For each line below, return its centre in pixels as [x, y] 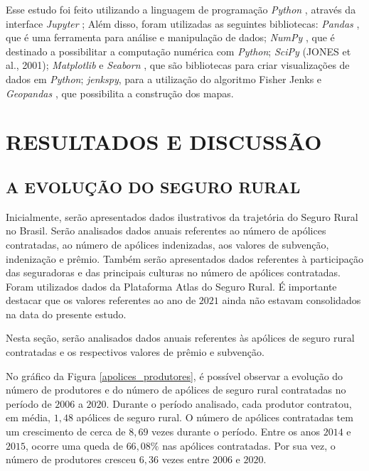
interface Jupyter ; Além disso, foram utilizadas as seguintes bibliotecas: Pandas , [183, 23]
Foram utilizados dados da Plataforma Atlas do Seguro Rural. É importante [171, 286]
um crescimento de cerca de [66, 432]
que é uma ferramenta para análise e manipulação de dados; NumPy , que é [170, 37]
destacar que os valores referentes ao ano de [101, 300]
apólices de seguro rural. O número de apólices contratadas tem [215, 417]
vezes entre [186, 459]
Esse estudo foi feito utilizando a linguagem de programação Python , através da [181, 9]
